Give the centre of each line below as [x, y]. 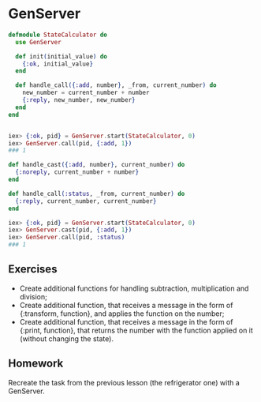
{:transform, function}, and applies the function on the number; [122, 314]
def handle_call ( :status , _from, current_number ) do [97, 193]
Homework [36, 364]
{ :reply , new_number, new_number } [79, 100]
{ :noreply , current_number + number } [77, 172]
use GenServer [38, 42]
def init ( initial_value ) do [62, 56]
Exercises [33, 269]
